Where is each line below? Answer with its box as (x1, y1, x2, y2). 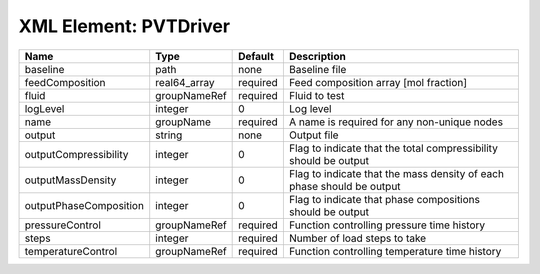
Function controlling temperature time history (288, 244, 502, 258)
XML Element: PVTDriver (18, 15, 230, 37)
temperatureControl (24, 244, 118, 258)
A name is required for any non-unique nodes (288, 115, 504, 129)
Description (288, 49, 347, 63)
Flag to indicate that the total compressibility (288, 141, 499, 155)
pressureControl (24, 218, 102, 232)
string (155, 128, 183, 142)
